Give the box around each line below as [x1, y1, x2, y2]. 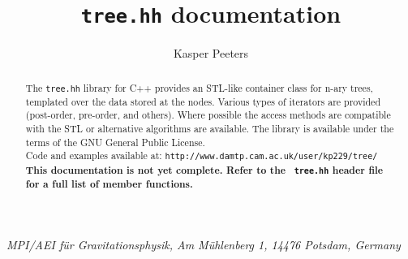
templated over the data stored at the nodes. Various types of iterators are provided [25, 94, 381, 108]
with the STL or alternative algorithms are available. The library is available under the [25, 122, 394, 136]
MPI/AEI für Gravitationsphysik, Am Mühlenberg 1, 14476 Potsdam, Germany [6, 235, 401, 253]
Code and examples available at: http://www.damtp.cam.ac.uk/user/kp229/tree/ [25, 149, 378, 162]
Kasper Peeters [173, 45, 249, 62]
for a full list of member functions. [25, 177, 193, 192]
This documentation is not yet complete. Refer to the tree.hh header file [25, 162, 384, 177]
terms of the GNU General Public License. [25, 135, 205, 149]
